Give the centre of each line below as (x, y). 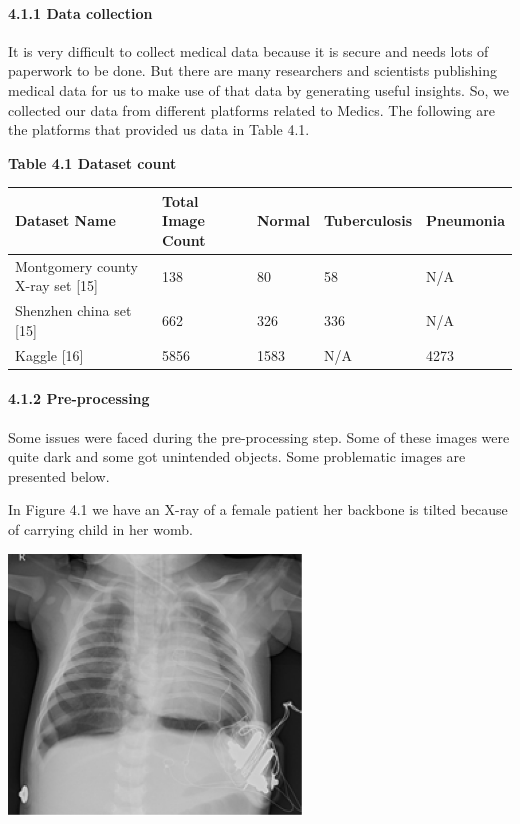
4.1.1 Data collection (80, 12)
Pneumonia (465, 220)
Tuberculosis (367, 220)
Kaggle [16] (49, 354)
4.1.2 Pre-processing (79, 398)
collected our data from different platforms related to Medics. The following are (251, 109)
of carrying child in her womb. (100, 529)
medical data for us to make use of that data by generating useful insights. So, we (258, 89)
